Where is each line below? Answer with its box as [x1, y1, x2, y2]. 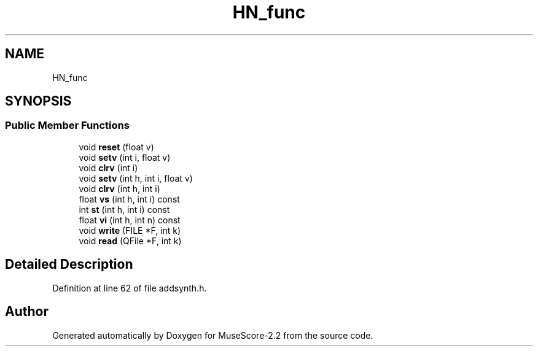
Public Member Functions [5, 119, 130, 132]
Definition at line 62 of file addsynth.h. [52, 282, 207, 293]
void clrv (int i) [79, 162, 138, 173]
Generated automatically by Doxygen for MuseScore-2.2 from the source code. [52, 330, 373, 341]
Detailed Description [5, 256, 133, 272]
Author [5, 304, 49, 320]
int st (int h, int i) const [79, 204, 170, 215]
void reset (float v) [79, 141, 154, 152]
